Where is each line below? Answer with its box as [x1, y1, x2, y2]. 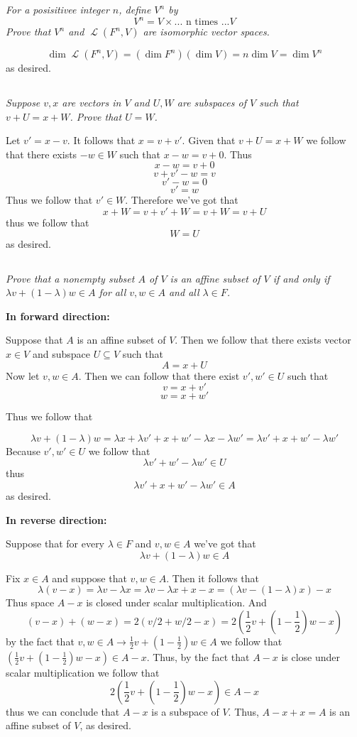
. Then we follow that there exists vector [175, 332, 351, 347]
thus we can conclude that [6, 704, 120, 719]
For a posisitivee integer [6, 2, 109, 16]
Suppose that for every [6, 536, 105, 551]
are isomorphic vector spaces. [143, 24, 270, 39]
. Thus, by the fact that [146, 649, 250, 664]
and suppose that [52, 570, 127, 585]
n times [185, 17, 219, 28]
